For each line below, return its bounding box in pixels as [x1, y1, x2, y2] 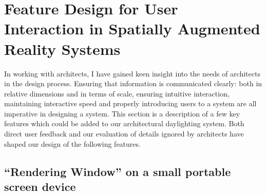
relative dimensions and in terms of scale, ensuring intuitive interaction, [4, 88, 230, 99]
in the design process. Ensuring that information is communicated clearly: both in [4, 78, 262, 89]
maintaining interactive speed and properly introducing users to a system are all [4, 98, 257, 109]
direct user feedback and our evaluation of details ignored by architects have [4, 128, 244, 139]
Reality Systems [4, 38, 121, 59]
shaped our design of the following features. [4, 138, 141, 149]
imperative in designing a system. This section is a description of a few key [4, 108, 240, 119]
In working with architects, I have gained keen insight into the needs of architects [4, 68, 260, 79]
